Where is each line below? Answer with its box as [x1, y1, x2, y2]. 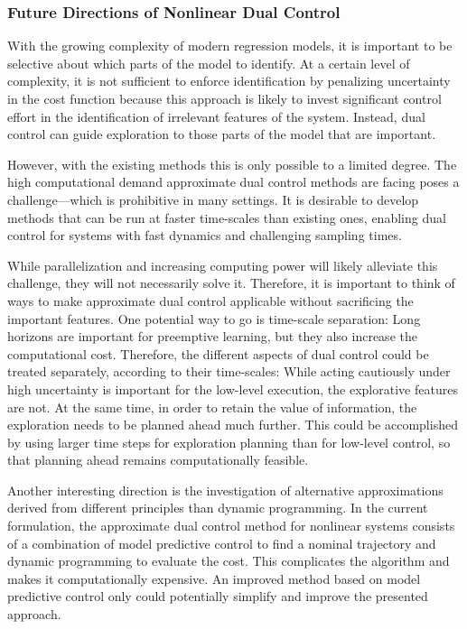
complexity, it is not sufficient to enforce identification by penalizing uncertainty [7, 71, 451, 90]
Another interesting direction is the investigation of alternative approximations [7, 480, 444, 499]
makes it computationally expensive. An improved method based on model [7, 569, 421, 587]
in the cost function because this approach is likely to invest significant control [7, 89, 442, 107]
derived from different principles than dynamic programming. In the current [7, 498, 428, 517]
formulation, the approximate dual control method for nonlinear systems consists [7, 516, 455, 535]
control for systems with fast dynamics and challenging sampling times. [7, 226, 402, 245]
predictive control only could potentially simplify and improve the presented [7, 587, 428, 606]
